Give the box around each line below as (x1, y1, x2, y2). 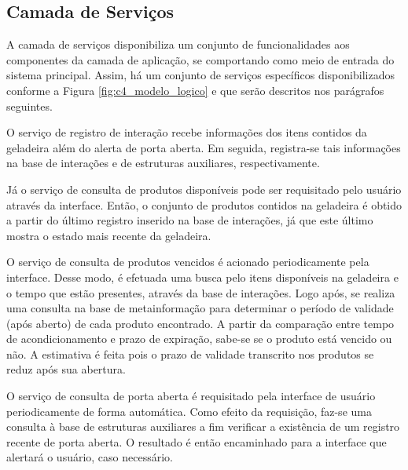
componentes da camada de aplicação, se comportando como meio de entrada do (6, 51, 395, 67)
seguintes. (6, 97, 53, 114)
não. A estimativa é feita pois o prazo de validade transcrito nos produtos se (6, 345, 374, 362)
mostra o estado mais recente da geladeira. (6, 227, 211, 243)
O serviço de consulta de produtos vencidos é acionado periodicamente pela (6, 253, 369, 270)
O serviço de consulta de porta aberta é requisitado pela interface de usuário (6, 388, 376, 404)
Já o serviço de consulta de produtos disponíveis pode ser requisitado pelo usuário (6, 180, 402, 197)
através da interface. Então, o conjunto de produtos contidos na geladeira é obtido (6, 196, 402, 213)
